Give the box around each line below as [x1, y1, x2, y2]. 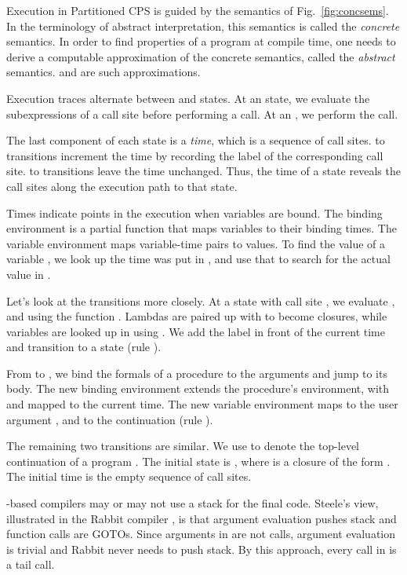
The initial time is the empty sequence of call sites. [6, 468, 252, 485]
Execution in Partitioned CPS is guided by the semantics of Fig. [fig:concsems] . [6, 2, 389, 18]
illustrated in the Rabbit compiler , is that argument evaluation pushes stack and [6, 510, 397, 526]
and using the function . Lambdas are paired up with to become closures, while [6, 308, 387, 324]
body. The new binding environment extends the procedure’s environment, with [6, 380, 390, 397]
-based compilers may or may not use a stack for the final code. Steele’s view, [6, 495, 379, 511]
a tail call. [6, 556, 55, 573]
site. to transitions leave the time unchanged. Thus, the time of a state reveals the [6, 163, 401, 179]
